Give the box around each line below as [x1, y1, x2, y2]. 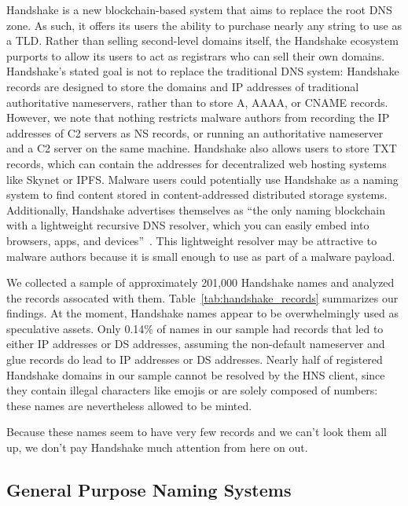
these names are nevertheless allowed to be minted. [6, 397, 252, 413]
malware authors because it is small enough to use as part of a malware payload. [6, 247, 395, 264]
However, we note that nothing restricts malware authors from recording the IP [6, 109, 390, 126]
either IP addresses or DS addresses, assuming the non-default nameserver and [6, 335, 385, 352]
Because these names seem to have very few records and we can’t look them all [6, 423, 387, 440]
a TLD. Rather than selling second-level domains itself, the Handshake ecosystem [6, 32, 399, 49]
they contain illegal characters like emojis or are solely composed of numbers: [6, 382, 378, 398]
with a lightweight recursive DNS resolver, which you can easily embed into [6, 217, 369, 233]
